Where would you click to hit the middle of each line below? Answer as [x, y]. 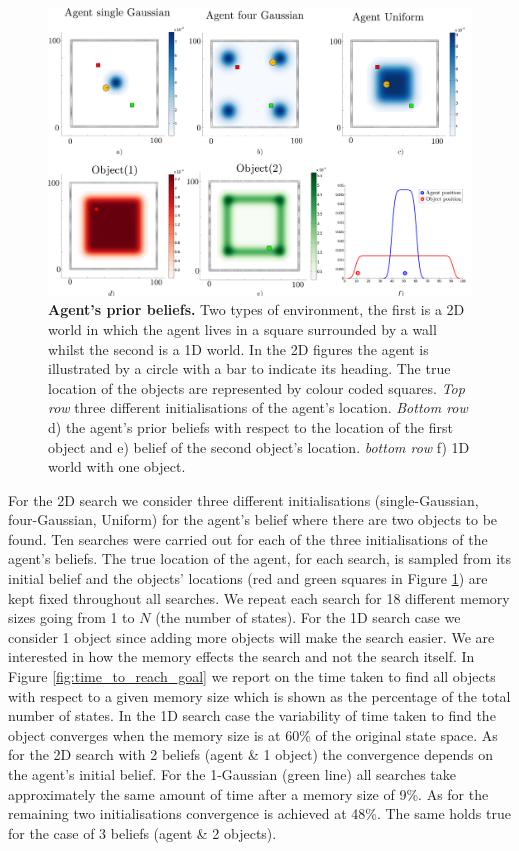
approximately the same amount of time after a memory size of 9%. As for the [248, 793]
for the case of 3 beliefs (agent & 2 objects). [142, 832]
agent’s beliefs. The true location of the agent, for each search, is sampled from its [260, 558]
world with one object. [117, 466]
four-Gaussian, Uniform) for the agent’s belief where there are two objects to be [253, 519]
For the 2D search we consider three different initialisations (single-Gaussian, [243, 499]
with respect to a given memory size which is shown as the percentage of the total [259, 695]
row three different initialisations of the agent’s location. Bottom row [258, 407]
